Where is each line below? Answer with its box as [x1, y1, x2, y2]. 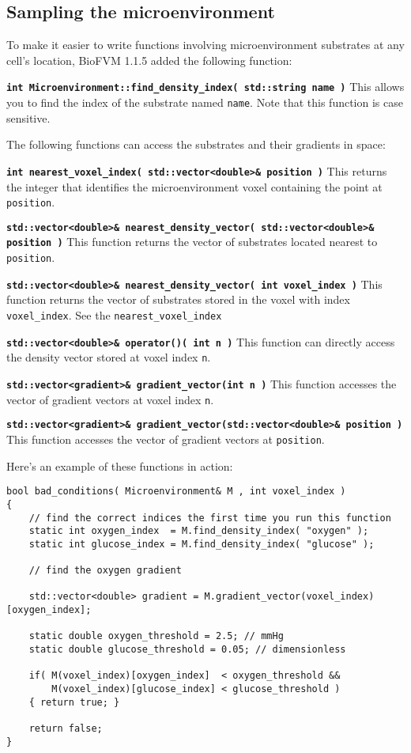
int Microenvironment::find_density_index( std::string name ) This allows [6, 78, 405, 95]
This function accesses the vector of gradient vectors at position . [6, 430, 325, 447]
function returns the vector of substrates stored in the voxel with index [6, 291, 350, 308]
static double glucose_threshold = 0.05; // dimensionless [28, 644, 346, 656]
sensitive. [6, 109, 51, 126]
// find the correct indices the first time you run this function [28, 512, 391, 524]
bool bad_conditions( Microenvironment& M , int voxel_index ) [6, 486, 346, 498]
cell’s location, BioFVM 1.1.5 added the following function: [6, 51, 292, 68]
